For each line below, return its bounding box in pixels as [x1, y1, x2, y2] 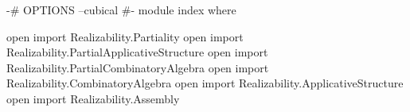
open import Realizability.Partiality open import [6, 28, 244, 44]
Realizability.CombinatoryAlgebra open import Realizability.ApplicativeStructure [6, 75, 404, 91]
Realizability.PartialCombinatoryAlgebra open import [6, 59, 269, 75]
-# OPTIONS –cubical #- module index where [6, 2, 236, 17]
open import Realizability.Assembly [6, 90, 180, 106]
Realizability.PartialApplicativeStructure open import [6, 44, 268, 60]
